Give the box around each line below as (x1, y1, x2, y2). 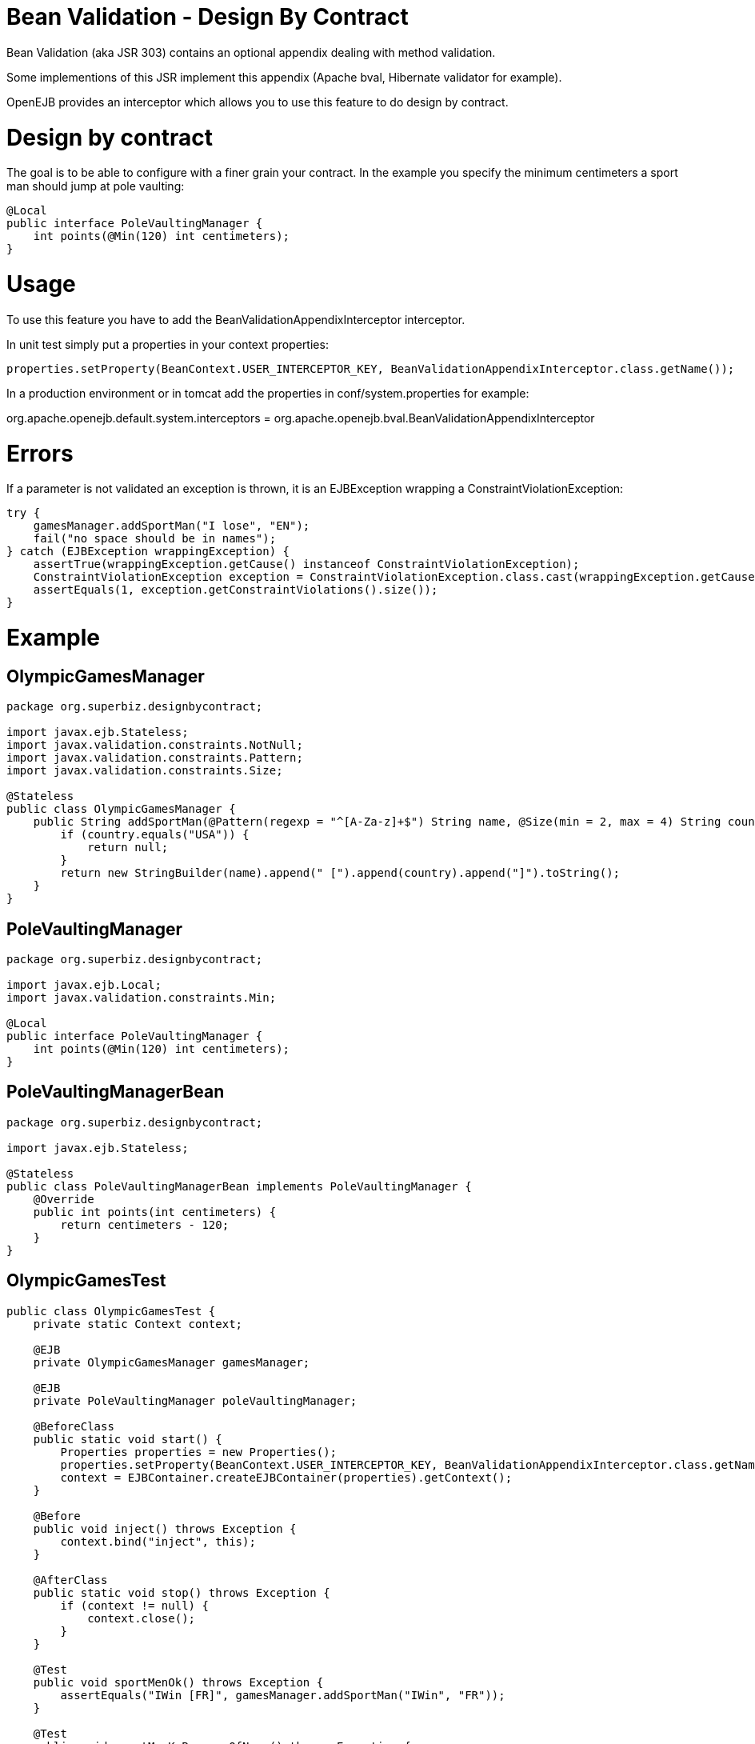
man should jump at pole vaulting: (6, 179, 185, 194)
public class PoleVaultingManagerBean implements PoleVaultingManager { (6, 1179, 472, 1193)
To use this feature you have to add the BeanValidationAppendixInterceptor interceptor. (6, 312, 465, 326)
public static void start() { (33, 1432, 222, 1446)
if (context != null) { (60, 1598, 209, 1612)
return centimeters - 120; (60, 1218, 230, 1231)
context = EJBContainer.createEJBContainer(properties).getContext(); (60, 1470, 513, 1484)
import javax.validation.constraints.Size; (6, 764, 283, 778)
